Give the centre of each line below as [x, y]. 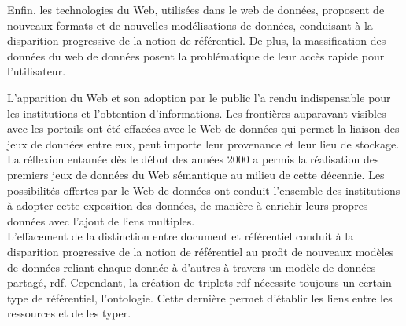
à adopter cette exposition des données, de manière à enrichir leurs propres [188, 205]
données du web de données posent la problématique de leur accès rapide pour [196, 55]
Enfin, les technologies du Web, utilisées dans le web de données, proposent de [196, 9]
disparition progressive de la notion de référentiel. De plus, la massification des [197, 40]
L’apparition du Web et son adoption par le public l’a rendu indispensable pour [199, 97]
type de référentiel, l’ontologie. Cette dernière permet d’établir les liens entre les [200, 297]
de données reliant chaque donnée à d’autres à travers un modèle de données [192, 267]
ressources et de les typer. [69, 313]
